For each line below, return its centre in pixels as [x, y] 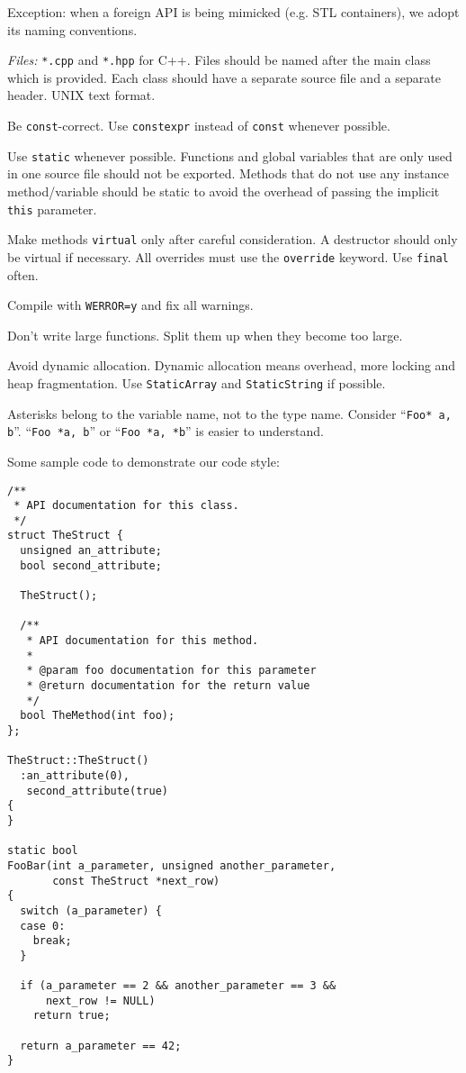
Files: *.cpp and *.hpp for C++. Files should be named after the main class [219, 60]
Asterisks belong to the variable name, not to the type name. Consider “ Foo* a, [229, 413]
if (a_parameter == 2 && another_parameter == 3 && [178, 986]
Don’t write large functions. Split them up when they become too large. [205, 335]
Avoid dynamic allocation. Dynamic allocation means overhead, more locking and [232, 365]
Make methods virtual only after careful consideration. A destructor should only [233, 239]
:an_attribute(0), [75, 775]
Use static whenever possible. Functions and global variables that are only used [230, 155]
